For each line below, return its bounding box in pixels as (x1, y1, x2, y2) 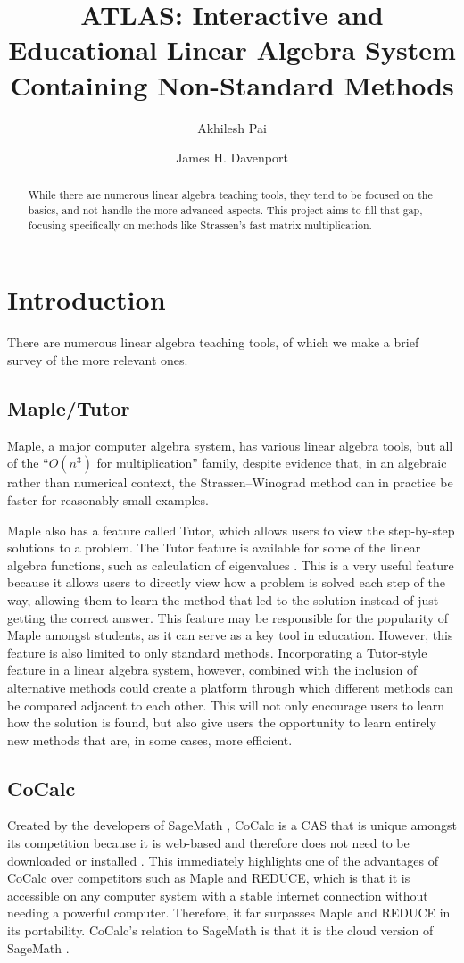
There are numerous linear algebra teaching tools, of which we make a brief (7, 333, 419, 352)
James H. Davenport (176, 148, 288, 167)
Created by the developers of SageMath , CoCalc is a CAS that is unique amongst (7, 816, 457, 834)
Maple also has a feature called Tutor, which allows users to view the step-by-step (7, 520, 455, 539)
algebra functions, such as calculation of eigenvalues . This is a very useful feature (7, 555, 454, 574)
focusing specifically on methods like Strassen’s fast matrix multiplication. (28, 217, 372, 232)
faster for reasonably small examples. (7, 490, 209, 509)
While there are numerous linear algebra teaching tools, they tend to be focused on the (28, 187, 433, 203)
